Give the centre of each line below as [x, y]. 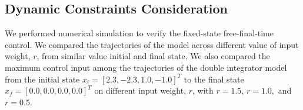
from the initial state [42, 79]
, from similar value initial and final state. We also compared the [153, 56]
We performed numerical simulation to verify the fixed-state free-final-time [139, 33]
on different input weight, [140, 90]
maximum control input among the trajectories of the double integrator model [146, 67]
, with [203, 90]
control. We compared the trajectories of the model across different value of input [152, 44]
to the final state [214, 79]
